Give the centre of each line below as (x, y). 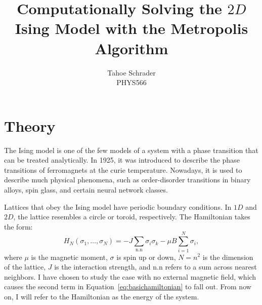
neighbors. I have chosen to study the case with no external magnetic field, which (130, 276)
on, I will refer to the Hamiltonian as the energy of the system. (102, 296)
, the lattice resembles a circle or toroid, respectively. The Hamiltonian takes (132, 217)
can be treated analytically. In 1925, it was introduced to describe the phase (122, 160)
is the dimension (228, 257)
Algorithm (132, 48)
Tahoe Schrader (132, 72)
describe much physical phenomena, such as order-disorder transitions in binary (127, 180)
